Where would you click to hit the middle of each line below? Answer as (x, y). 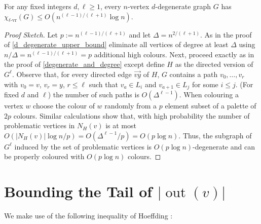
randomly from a (131, 106)
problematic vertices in (40, 125)
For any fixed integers (38, 6)
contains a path (194, 74)
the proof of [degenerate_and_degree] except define (84, 64)
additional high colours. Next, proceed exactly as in (174, 54)
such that (103, 84)
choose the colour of (64, 106)
